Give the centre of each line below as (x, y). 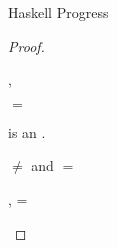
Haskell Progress (58, 12)
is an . (27, 131)
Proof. (26, 45)
